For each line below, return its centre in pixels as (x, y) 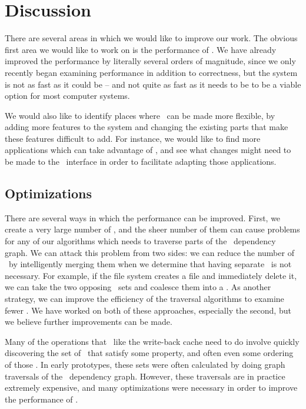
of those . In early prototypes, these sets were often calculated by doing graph (145, 364)
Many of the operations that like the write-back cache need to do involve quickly (152, 341)
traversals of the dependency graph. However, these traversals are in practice (145, 376)
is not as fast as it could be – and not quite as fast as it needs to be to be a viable (153, 84)
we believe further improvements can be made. (89, 322)
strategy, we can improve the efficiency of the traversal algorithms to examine (144, 299)
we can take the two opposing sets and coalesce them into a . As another (138, 287)
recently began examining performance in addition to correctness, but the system (151, 72)
